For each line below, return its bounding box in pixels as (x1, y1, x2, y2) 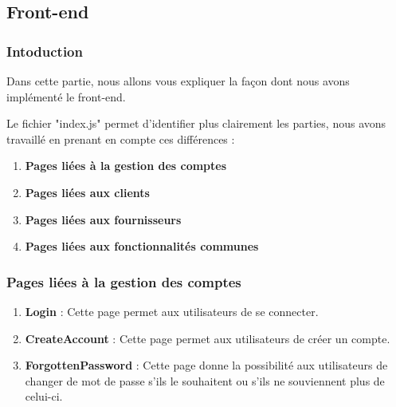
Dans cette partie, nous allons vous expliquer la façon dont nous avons (6, 73, 350, 89)
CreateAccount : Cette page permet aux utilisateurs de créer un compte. (25, 330, 390, 346)
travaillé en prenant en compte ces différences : (6, 130, 235, 147)
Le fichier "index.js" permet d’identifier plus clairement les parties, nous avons (6, 115, 386, 132)
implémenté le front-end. (6, 88, 126, 105)
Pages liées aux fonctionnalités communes (25, 238, 259, 255)
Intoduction (6, 41, 83, 61)
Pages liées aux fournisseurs (25, 211, 182, 227)
